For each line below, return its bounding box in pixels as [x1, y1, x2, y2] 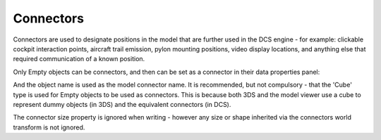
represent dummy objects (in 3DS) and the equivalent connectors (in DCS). [13, 100, 231, 108]
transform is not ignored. [13, 123, 85, 132]
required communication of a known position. [13, 55, 145, 63]
